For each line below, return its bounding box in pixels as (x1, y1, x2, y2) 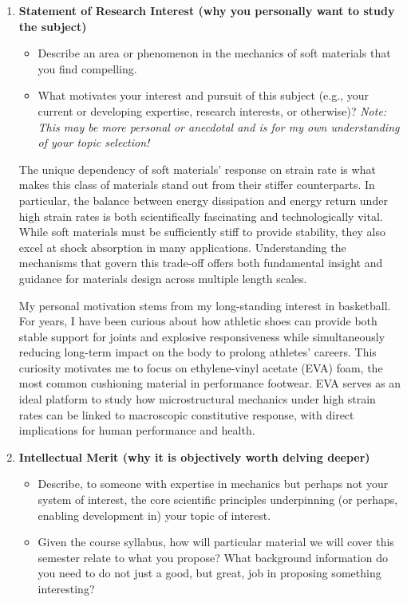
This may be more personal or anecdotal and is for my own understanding (38, 118, 400, 135)
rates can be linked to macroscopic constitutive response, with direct (18, 406, 354, 423)
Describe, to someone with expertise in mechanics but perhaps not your (38, 475, 389, 492)
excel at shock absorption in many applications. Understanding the (18, 238, 346, 255)
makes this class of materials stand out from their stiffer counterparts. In (18, 176, 375, 193)
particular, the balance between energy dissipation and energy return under (18, 191, 388, 208)
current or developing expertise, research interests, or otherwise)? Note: (38, 102, 387, 119)
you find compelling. (38, 60, 137, 77)
